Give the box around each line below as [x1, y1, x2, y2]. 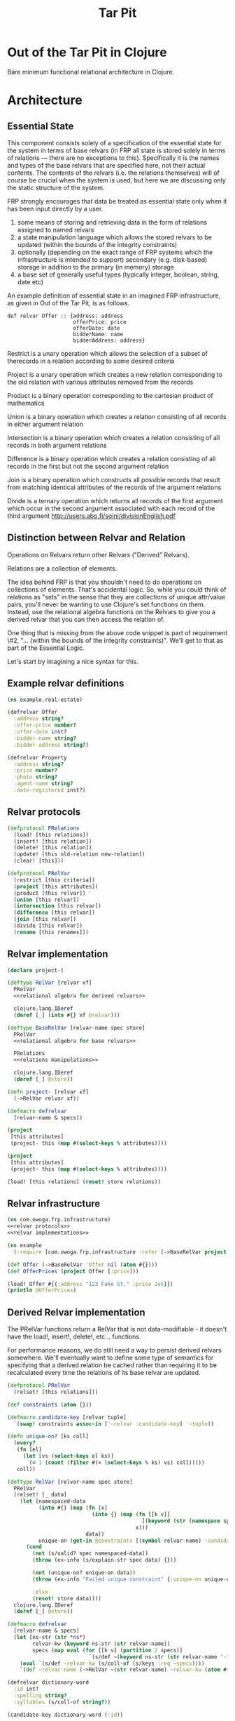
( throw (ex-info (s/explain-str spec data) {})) [32, 1557, 177, 1564]
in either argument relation [7, 420, 84, 428]
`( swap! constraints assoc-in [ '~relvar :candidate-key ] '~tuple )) [13, 1420, 215, 1428]
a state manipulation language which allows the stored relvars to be [17, 233, 212, 241]
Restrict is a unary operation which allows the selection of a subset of [7, 349, 208, 357]
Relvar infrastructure [7, 1197, 101, 1209]
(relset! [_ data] [13, 1491, 68, 1499]
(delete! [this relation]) [13, 844, 92, 851]
